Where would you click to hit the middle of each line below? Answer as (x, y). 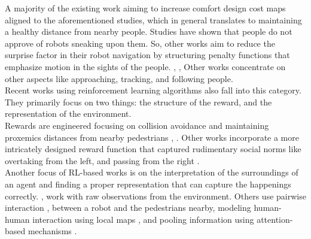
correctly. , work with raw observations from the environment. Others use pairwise (155, 196)
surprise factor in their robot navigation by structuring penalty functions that (147, 55)
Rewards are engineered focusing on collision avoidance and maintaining (137, 125)
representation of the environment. (68, 114)
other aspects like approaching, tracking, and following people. (119, 78)
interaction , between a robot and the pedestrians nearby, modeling (128, 208)
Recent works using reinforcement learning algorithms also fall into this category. (153, 90)
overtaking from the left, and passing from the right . (102, 160)
